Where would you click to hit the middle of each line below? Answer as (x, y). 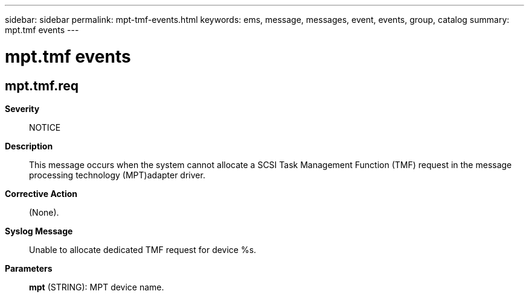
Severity (22, 108)
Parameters (29, 268)
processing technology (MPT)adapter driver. (117, 175)
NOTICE (45, 127)
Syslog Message (39, 231)
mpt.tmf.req (42, 86)
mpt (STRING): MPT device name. (97, 287)
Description (29, 146)
